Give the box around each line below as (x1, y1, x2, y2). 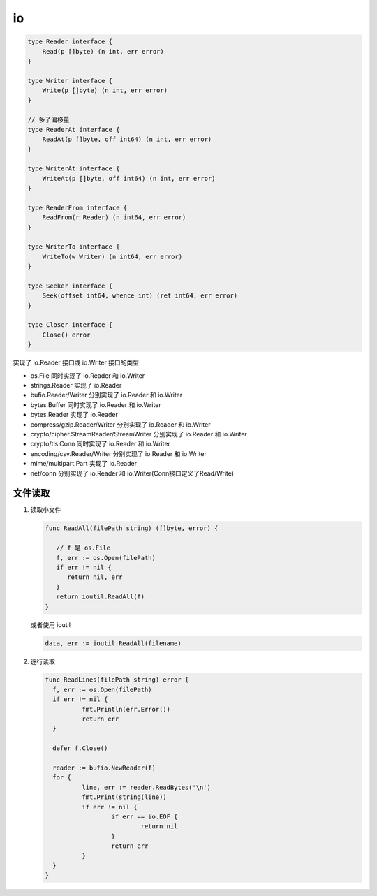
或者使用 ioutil (30, 620, 71, 629)
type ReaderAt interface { (27, 126, 120, 133)
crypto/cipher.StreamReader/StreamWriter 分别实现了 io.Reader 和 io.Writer (30, 429, 247, 438)
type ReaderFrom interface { (27, 203, 128, 212)
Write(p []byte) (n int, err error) (42, 87, 168, 94)
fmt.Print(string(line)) (81, 793, 167, 801)
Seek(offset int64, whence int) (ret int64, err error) (42, 292, 238, 300)
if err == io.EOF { (111, 812, 178, 821)
